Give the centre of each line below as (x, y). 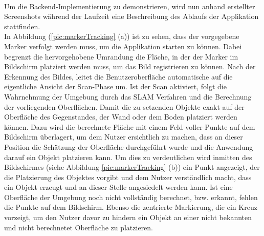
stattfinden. (22, 26)
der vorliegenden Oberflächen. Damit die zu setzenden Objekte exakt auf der (124, 106)
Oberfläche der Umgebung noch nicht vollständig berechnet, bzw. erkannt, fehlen (131, 197)
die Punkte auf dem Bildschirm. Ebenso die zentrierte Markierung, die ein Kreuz (131, 207)
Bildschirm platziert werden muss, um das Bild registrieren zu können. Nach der (130, 66)
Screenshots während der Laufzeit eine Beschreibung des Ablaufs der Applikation (131, 16)
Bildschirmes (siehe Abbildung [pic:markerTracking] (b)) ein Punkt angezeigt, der (132, 167)
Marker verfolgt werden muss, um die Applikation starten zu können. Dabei (123, 46)
